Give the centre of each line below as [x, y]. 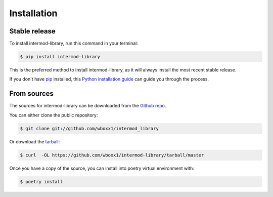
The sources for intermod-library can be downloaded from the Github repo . [88, 106]
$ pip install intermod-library [60, 57]
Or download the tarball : [35, 141]
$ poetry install [41, 182]
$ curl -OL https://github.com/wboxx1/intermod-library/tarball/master [112, 155]
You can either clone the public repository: [54, 115]
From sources [32, 94]
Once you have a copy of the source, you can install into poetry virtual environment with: [102, 168]
